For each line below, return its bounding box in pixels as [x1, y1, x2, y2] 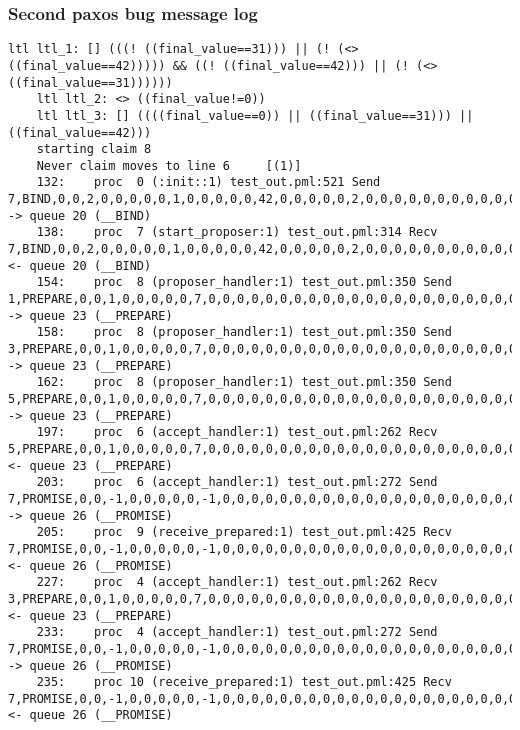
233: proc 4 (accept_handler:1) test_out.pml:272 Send [36, 625, 438, 640]
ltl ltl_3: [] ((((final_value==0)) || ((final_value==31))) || [36, 108, 474, 123]
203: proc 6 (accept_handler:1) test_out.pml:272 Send [36, 475, 438, 490]
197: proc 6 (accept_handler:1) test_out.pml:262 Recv [36, 425, 438, 440]
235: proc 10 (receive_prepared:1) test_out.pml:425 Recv [36, 675, 452, 690]
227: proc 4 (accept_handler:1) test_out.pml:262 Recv [36, 575, 438, 590]
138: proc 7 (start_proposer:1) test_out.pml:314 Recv [36, 225, 438, 240]
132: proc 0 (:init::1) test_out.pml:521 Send [36, 175, 381, 190]
